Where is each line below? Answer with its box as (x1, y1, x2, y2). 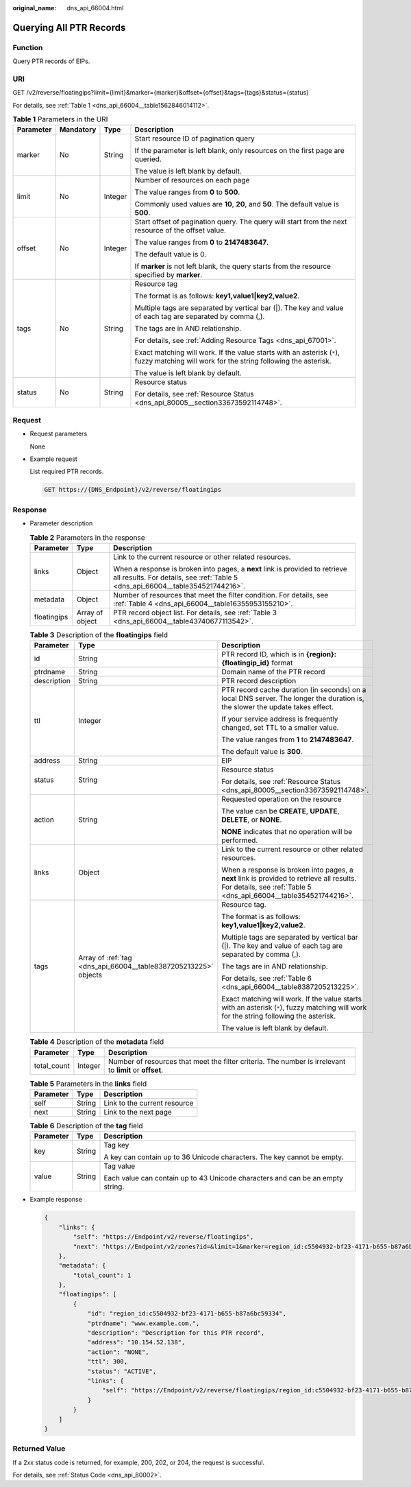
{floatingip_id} (221, 658, 270, 668)
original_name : (12, 4, 57, 12)
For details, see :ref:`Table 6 (221, 974, 312, 984)
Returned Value (12, 1444, 66, 1453)
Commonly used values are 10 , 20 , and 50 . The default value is (134, 200, 339, 209)
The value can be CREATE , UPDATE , (221, 807, 340, 816)
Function (12, 43, 43, 52)
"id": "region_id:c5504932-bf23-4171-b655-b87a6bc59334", (87, 1310, 287, 1318)
